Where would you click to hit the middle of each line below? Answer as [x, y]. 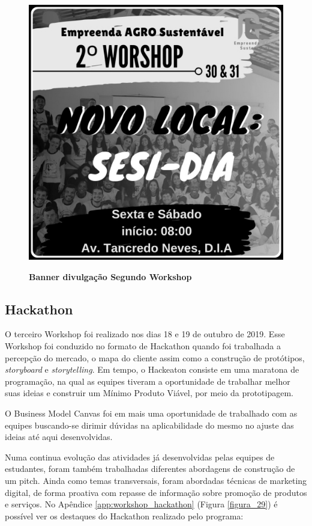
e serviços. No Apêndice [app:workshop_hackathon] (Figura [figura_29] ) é [141, 504]
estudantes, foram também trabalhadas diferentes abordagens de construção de [150, 469]
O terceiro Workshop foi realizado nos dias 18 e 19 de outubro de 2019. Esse [145, 334]
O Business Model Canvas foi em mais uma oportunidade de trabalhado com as [151, 413]
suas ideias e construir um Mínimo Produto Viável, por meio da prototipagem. [149, 393]
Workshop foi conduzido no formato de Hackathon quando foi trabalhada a [143, 345]
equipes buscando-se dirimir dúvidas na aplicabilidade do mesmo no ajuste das [149, 425]
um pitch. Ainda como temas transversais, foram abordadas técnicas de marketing [156, 480]
